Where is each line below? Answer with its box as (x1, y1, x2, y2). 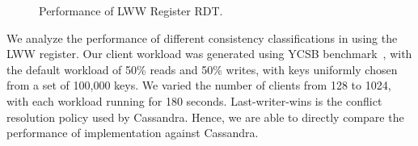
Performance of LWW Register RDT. (39, 2, 223, 19)
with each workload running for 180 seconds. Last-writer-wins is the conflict (6, 92, 382, 109)
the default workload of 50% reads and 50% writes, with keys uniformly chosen (6, 60, 398, 77)
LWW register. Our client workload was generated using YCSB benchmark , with (6, 45, 412, 62)
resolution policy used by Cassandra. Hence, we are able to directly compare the (6, 108, 404, 125)
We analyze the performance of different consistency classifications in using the (6, 29, 398, 46)
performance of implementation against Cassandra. (6, 124, 259, 141)
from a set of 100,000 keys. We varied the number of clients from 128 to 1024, (6, 77, 391, 94)
